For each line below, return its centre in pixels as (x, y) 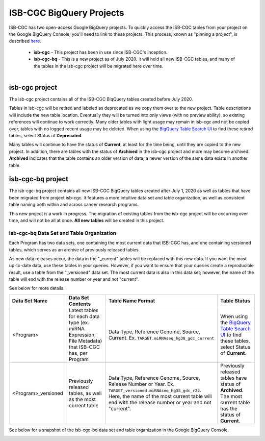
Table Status (235, 300)
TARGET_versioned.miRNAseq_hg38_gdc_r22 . (155, 390)
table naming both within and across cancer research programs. (74, 205)
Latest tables (84, 310)
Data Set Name (30, 300)
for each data (84, 316)
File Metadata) (86, 341)
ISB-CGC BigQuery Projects (67, 13)
